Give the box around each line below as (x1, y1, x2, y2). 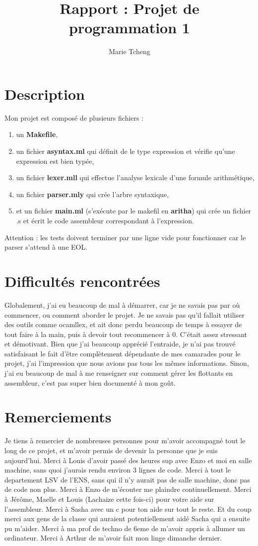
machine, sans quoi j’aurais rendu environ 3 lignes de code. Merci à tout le (4, 465, 231, 475)
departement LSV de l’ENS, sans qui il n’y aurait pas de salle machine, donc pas (4, 474, 250, 484)
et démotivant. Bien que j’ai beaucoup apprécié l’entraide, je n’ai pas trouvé (4, 339, 236, 349)
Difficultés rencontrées (4, 271, 160, 291)
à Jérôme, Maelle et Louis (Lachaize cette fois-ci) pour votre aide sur (4, 493, 214, 504)
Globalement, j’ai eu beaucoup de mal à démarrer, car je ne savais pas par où (4, 299, 240, 310)
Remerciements (4, 407, 112, 427)
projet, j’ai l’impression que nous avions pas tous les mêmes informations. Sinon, (4, 358, 249, 368)
